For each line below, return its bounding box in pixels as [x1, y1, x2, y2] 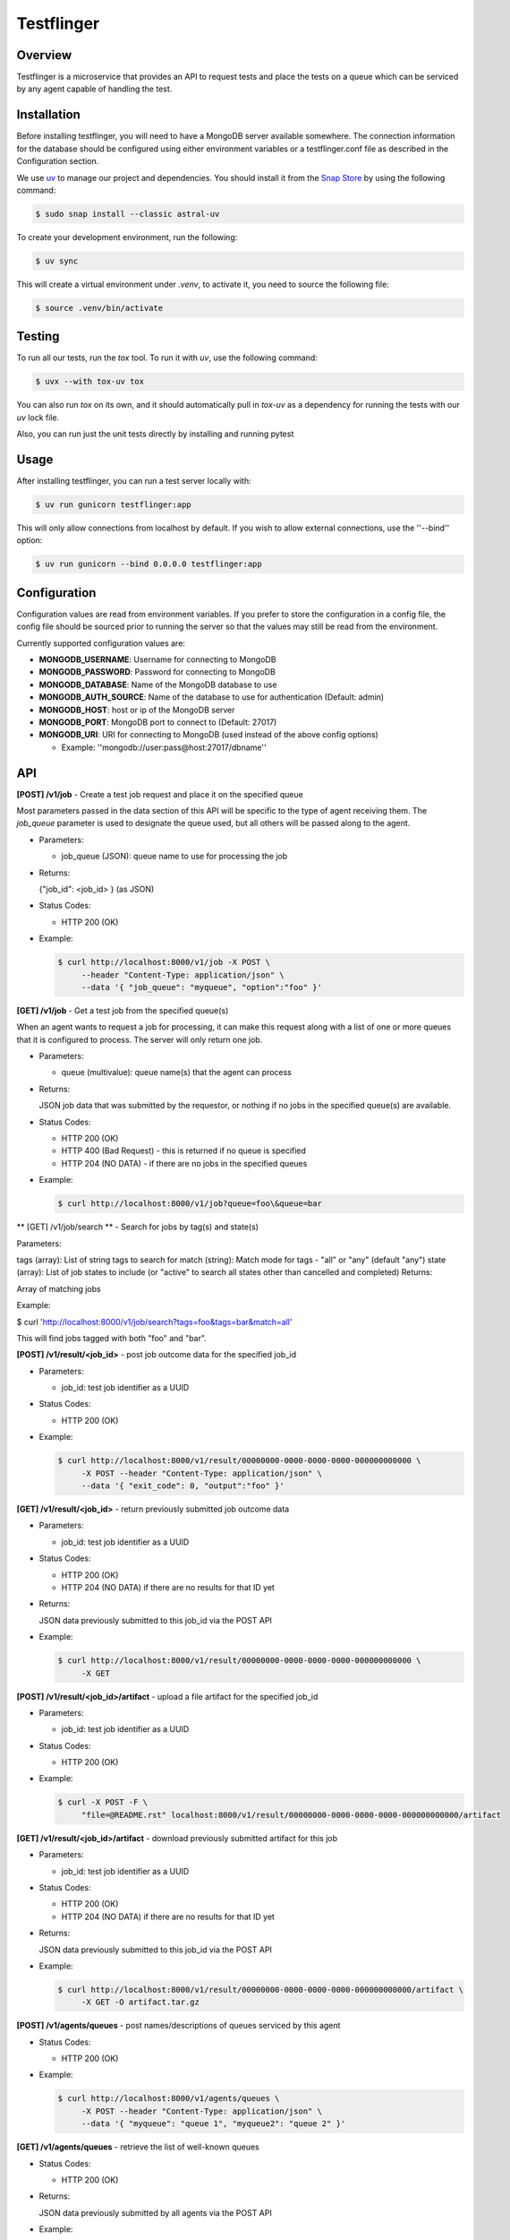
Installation [16, 108, 81, 123]
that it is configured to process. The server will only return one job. [16, 1034, 263, 1045]
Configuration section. [16, 156, 99, 167]
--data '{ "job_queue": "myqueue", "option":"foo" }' [81, 982, 322, 992]
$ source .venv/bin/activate [35, 303, 164, 313]
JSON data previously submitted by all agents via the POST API [38, 2207, 272, 2218]
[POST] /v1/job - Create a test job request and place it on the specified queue [16, 788, 303, 799]
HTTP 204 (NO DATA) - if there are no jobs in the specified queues [61, 1158, 308, 1168]
